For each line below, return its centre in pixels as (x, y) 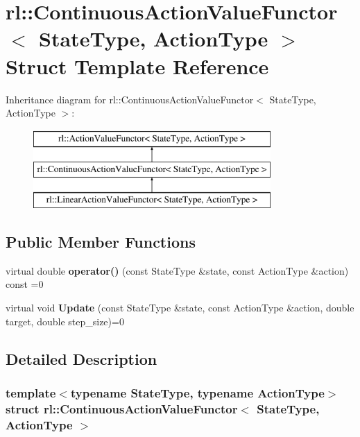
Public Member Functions (101, 242)
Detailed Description (82, 358)
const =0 (25, 284)
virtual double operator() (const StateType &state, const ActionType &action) (177, 270)
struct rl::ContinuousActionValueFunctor (122, 408)
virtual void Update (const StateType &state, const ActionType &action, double (180, 308)
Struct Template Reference (137, 66)
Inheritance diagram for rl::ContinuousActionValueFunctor (130, 99)
